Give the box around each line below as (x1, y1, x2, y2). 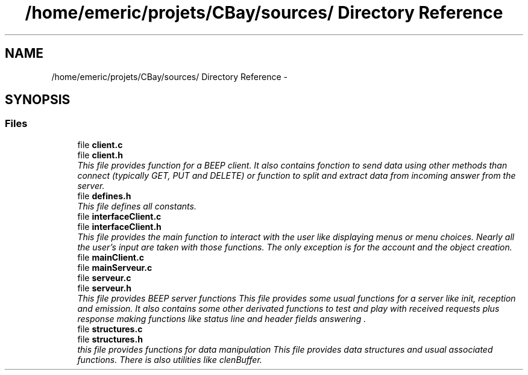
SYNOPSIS (5, 92, 71, 108)
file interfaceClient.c (77, 211, 162, 222)
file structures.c (77, 323, 143, 334)
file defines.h (77, 190, 131, 201)
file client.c (77, 139, 123, 150)
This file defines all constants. (77, 200, 196, 211)
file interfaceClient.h (77, 221, 162, 232)
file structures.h (77, 333, 143, 344)
